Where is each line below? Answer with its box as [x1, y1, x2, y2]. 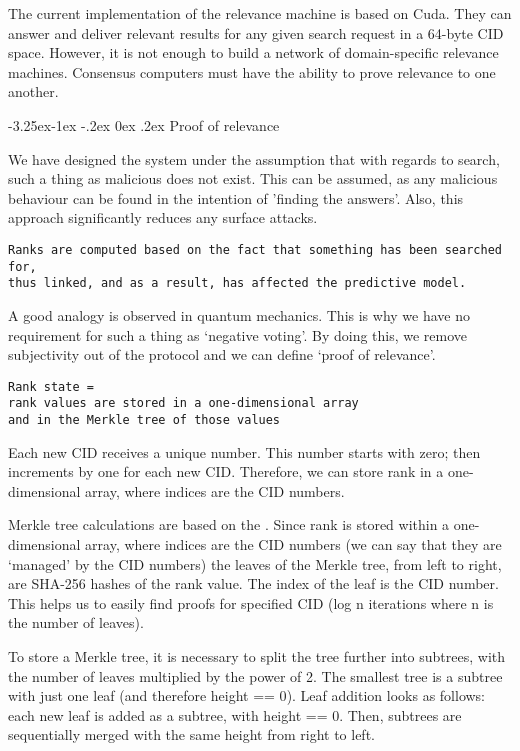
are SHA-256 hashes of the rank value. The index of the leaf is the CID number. [8, 573, 499, 594]
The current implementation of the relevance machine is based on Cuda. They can [8, 3, 512, 23]
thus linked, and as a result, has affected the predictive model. [8, 276, 467, 291]
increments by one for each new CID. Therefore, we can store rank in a [8, 461, 444, 482]
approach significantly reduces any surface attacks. [8, 207, 318, 228]
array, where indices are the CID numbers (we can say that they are [85, 534, 502, 555]
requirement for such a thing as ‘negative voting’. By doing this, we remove [8, 324, 468, 345]
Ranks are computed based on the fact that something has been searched [8, 242, 502, 257]
